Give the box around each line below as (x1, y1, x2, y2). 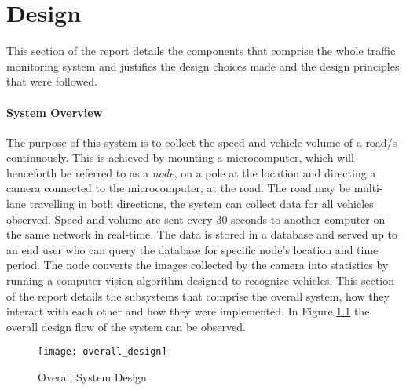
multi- (353, 180, 383, 196)
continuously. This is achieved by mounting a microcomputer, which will (6, 149, 354, 166)
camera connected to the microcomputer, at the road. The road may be (6, 180, 351, 196)
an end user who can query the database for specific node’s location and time (6, 241, 379, 257)
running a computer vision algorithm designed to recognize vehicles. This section (6, 272, 395, 289)
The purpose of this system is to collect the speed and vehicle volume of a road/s (6, 133, 397, 150)
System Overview (6, 104, 103, 120)
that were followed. (6, 73, 97, 89)
